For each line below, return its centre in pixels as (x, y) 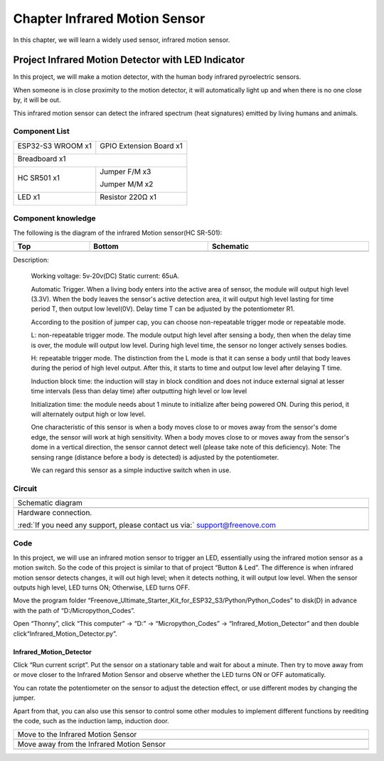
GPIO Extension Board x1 (141, 146)
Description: (31, 260)
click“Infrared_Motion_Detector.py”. (65, 634)
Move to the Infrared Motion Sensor (77, 735)
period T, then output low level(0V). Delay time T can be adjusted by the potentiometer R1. (163, 309)
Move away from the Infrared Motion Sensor (92, 745)
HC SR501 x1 (39, 178)
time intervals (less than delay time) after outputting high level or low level (139, 391)
